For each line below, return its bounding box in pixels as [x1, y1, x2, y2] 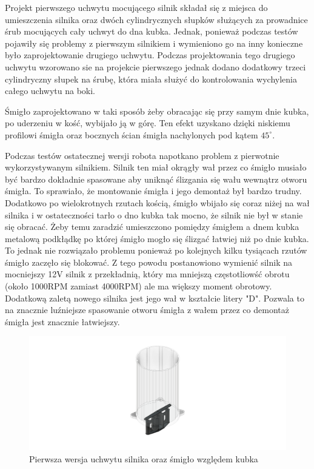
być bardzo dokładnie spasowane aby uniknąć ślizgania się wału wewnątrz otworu [5, 172, 307, 185]
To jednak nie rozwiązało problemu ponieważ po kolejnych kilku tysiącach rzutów [5, 244, 307, 257]
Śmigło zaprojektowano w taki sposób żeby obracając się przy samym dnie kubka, [5, 104, 309, 117]
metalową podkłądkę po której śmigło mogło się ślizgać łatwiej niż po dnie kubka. [5, 232, 309, 245]
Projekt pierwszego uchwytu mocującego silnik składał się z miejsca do [5, 1, 268, 13]
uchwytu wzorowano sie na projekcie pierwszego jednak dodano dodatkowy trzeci [5, 60, 306, 73]
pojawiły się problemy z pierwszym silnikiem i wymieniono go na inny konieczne [5, 36, 303, 49]
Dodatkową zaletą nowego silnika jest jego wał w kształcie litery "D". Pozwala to [5, 291, 304, 304]
